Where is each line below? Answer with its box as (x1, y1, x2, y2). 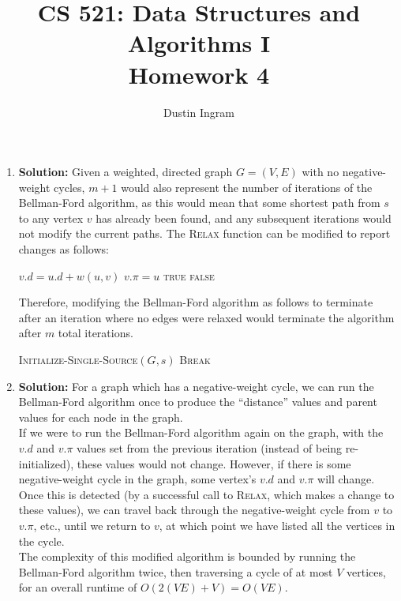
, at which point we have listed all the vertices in (159, 516, 395, 533)
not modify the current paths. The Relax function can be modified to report (18, 225, 391, 242)
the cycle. (18, 532, 65, 549)
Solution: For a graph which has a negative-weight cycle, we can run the (18, 378, 374, 394)
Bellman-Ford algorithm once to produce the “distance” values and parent (18, 393, 377, 410)
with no (302, 163, 339, 180)
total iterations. (58, 325, 133, 341)
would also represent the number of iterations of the (121, 178, 373, 195)
